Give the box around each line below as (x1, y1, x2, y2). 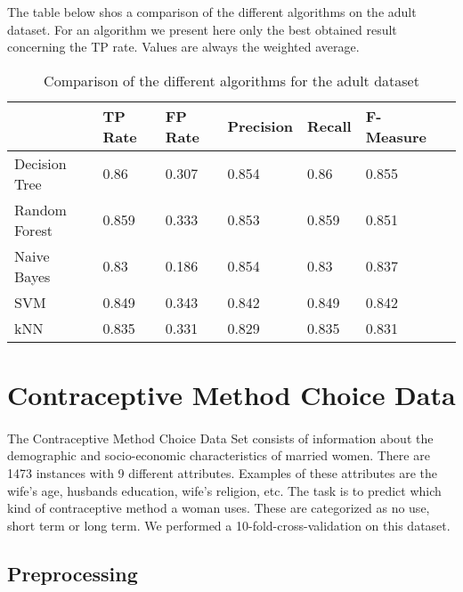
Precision (227, 116, 294, 137)
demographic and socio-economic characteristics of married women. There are (7, 446, 430, 465)
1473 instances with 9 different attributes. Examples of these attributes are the (7, 463, 438, 482)
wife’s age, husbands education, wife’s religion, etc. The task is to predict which (7, 481, 442, 499)
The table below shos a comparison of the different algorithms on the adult (7, 3, 417, 20)
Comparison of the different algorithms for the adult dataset (44, 69, 419, 91)
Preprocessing (7, 559, 138, 587)
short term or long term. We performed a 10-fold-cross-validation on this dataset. (7, 515, 451, 534)
